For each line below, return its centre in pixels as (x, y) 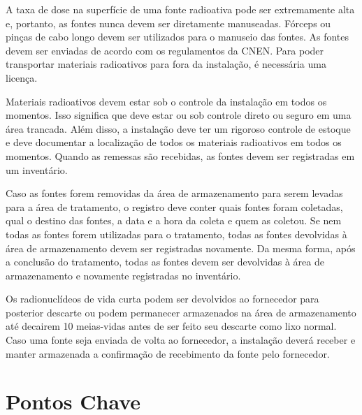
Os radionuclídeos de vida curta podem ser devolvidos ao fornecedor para (162, 299)
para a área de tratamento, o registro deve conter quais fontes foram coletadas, (174, 206)
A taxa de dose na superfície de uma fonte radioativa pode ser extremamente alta (180, 9)
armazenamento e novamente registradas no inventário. (123, 275)
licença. (22, 77)
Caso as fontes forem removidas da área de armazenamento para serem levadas (174, 193)
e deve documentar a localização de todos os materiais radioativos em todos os (174, 142)
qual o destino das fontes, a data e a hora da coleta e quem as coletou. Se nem (174, 220)
